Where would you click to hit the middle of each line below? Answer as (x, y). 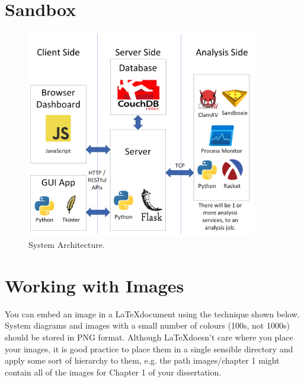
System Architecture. (67, 245)
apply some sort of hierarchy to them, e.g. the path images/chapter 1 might (142, 360)
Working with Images (95, 285)
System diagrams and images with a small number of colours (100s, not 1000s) (147, 325)
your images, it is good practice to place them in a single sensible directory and (149, 348)
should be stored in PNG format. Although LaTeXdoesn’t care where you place (149, 337)
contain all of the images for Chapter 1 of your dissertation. (113, 372)
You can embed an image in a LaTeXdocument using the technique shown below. (152, 313)
